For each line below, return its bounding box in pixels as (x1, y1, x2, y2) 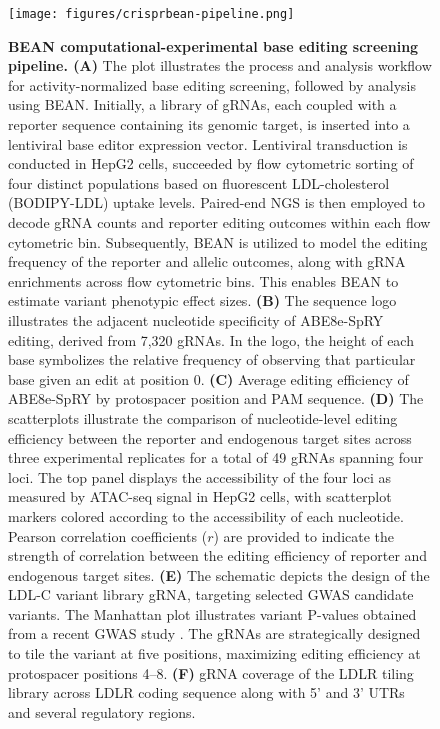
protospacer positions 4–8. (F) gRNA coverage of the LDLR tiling (8, 662, 414, 683)
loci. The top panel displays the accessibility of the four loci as (8, 466, 392, 487)
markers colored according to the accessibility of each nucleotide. (8, 505, 404, 526)
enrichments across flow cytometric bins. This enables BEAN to (8, 270, 399, 291)
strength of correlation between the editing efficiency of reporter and (8, 545, 428, 566)
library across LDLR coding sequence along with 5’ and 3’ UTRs (8, 682, 405, 703)
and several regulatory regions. (8, 701, 196, 722)
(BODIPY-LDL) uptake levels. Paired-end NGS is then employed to (8, 192, 425, 213)
